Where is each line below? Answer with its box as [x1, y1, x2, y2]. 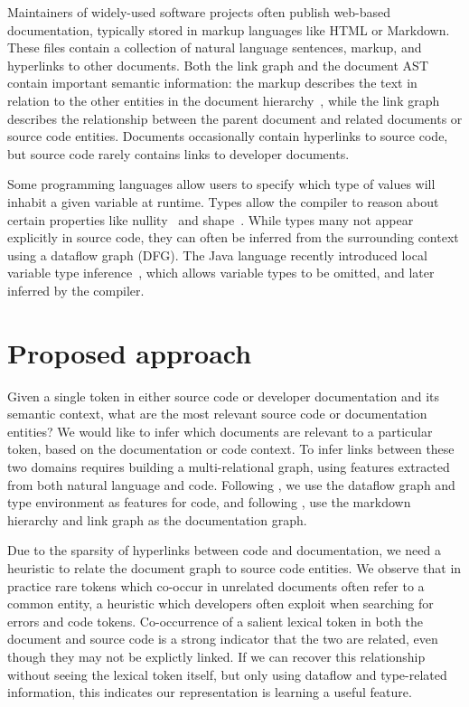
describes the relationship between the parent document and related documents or [7, 108, 463, 127]
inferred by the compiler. [7, 280, 145, 299]
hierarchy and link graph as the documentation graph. [7, 510, 307, 529]
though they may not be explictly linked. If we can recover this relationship [7, 646, 426, 665]
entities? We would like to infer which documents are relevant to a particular [7, 421, 433, 440]
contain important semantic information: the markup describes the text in [7, 73, 417, 92]
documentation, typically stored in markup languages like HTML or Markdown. [7, 20, 450, 39]
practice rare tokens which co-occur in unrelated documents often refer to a [7, 576, 425, 595]
